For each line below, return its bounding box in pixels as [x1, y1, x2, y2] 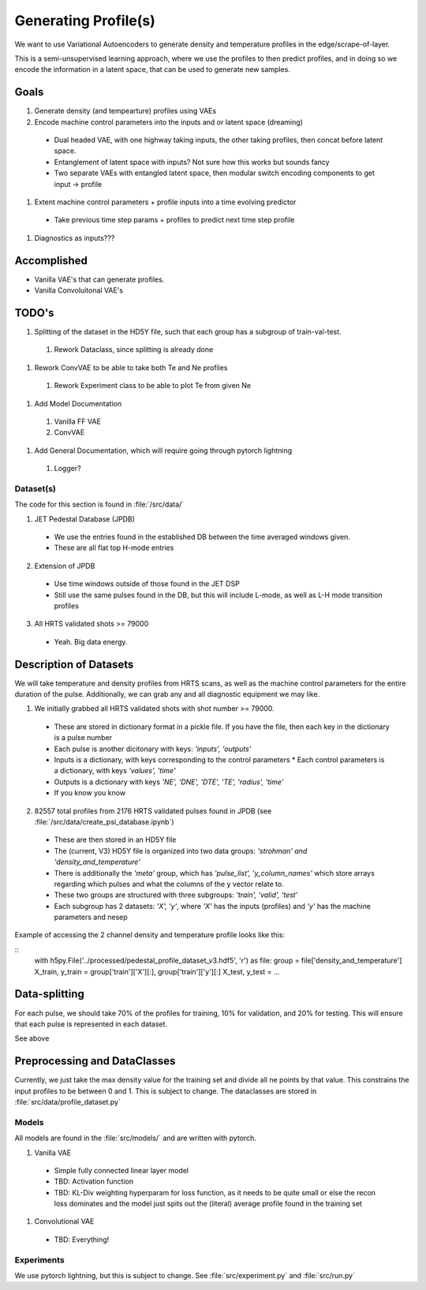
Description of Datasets [14, 657, 134, 671]
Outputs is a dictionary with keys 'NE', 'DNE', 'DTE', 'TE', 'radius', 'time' [54, 777, 284, 787]
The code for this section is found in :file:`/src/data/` [14, 499, 185, 509]
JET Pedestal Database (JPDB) [34, 514, 136, 524]
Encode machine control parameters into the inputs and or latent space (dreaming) [34, 117, 304, 126]
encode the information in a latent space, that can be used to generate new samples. [14, 65, 291, 74]
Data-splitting [14, 987, 84, 1001]
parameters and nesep [54, 912, 128, 922]
